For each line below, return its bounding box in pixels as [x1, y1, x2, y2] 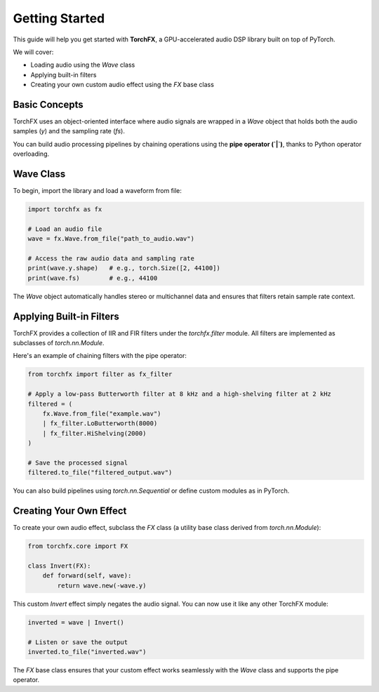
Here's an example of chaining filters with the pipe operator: [13, 352, 187, 360]
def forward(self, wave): [42, 572, 132, 580]
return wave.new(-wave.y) [57, 581, 147, 590]
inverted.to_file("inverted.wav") [27, 648, 147, 656]
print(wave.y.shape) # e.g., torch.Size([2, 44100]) [27, 264, 220, 272]
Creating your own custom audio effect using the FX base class [30, 81, 214, 89]
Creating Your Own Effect [13, 505, 127, 517]
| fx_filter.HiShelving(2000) [42, 429, 147, 437]
